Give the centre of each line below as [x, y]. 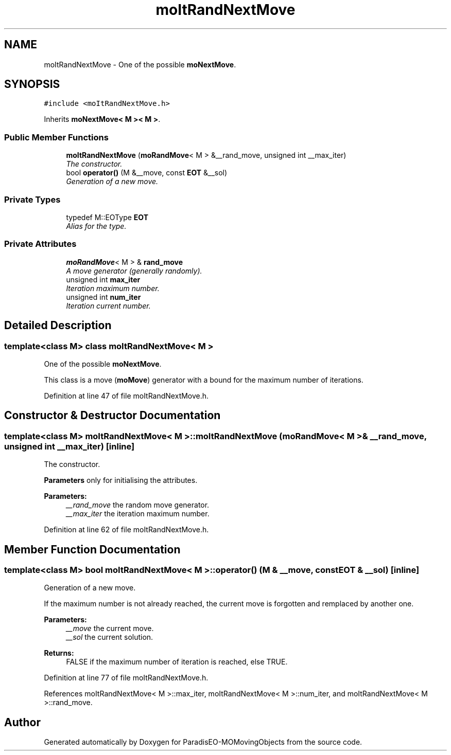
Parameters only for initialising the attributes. [121, 480]
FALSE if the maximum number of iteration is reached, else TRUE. [177, 662]
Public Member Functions [56, 137]
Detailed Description [58, 326]
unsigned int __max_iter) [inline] [70, 446]
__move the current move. [110, 628]
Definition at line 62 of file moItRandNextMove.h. [126, 530]
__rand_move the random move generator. [138, 505]
